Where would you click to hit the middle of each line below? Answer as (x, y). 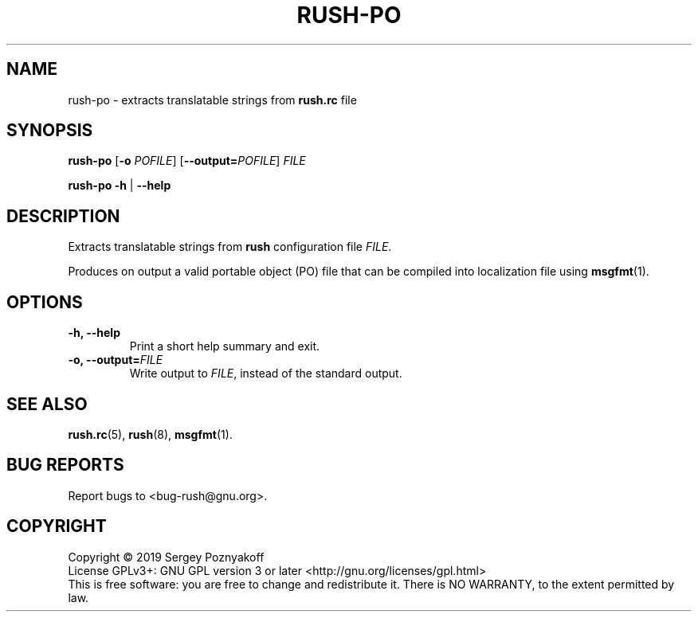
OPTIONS (45, 302)
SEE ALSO (47, 404)
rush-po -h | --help (120, 186)
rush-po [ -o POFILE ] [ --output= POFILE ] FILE (187, 161)
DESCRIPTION (63, 216)
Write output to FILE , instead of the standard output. (266, 374)
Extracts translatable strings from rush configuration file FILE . (230, 247)
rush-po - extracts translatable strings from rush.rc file (212, 100)
